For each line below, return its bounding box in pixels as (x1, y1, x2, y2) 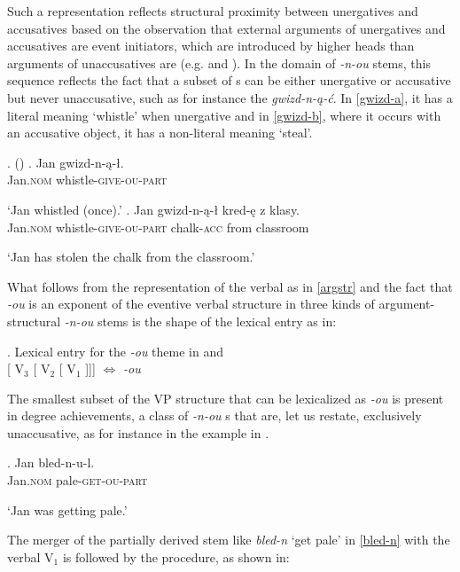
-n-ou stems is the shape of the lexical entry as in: (64, 311, 337, 330)
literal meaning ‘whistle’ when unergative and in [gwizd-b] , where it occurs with (7, 106, 441, 124)
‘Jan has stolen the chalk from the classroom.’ (7, 247, 255, 266)
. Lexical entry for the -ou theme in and (7, 341, 223, 360)
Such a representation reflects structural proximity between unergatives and (7, 2, 418, 20)
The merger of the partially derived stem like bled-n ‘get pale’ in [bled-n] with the (7, 530, 450, 549)
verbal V (7, 547, 54, 566)
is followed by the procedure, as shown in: (62, 547, 290, 566)
